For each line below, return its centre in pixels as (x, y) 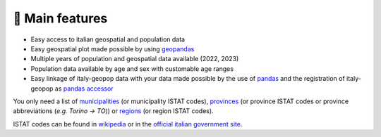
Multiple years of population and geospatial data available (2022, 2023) (135, 59)
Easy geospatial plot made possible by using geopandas (113, 48)
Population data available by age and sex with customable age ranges (132, 68)
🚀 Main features (60, 18)
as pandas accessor (84, 89)
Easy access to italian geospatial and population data (108, 39)
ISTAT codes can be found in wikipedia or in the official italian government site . (128, 124)
